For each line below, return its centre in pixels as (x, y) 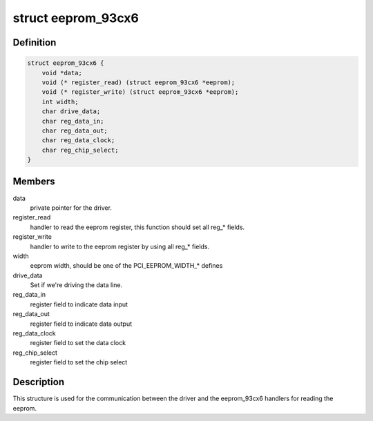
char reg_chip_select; (80, 150)
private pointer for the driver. (71, 208)
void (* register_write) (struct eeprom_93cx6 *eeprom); (140, 92)
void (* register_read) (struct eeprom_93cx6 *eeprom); (138, 82)
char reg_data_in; (73, 121)
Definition (35, 42)
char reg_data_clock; (78, 140)
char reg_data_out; (75, 130)
